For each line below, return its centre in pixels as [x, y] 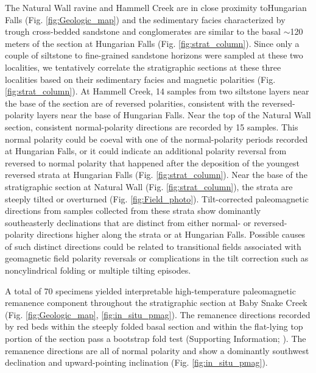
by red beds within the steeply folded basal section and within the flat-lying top [154, 326]
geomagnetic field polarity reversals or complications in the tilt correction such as [157, 258]
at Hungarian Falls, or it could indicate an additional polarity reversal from [146, 151]
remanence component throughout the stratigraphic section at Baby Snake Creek [156, 303]
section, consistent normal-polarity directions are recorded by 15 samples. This [152, 126]
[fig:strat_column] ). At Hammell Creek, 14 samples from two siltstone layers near [157, 91]
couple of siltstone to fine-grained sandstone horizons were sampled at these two [154, 55]
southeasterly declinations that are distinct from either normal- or [128, 222]
